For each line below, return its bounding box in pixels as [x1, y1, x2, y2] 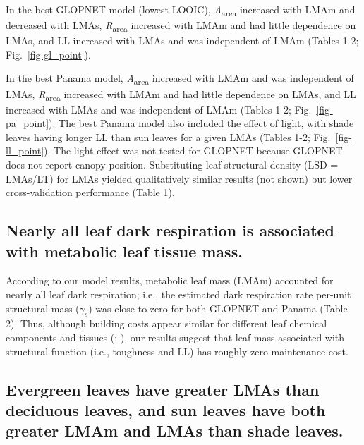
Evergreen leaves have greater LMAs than [6, 378, 320, 400]
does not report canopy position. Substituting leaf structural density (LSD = [6, 157, 339, 172]
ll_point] [6, 143, 44, 158]
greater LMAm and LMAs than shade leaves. [6, 420, 344, 441]
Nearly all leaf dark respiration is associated [6, 219, 335, 241]
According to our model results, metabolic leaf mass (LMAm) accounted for [6, 273, 334, 288]
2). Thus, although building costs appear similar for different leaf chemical [6, 316, 327, 331]
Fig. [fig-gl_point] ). [6, 47, 91, 61]
